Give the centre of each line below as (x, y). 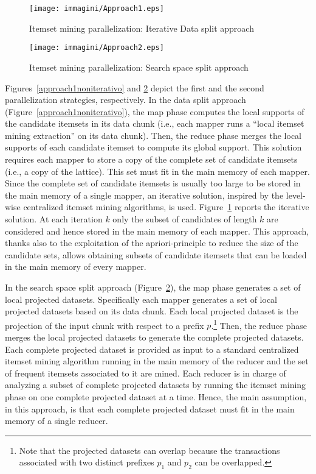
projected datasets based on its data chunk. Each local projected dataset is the (152, 311)
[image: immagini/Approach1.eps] (97, 9)
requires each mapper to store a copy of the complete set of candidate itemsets (151, 159)
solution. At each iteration (54, 219)
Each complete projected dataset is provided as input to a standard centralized (152, 349)
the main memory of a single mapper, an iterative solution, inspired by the (144, 195)
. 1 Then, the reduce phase (259, 324)
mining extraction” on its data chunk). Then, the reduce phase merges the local (153, 135)
